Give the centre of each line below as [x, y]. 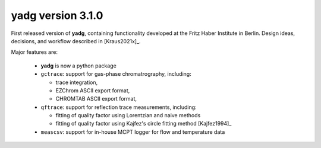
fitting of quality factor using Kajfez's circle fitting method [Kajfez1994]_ [144, 124]
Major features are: [34, 52]
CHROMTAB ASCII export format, [96, 99]
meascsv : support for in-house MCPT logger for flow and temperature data [133, 132]
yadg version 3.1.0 [57, 15]
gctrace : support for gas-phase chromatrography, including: [116, 74]
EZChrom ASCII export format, [93, 90]
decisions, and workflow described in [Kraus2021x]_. [76, 41]
